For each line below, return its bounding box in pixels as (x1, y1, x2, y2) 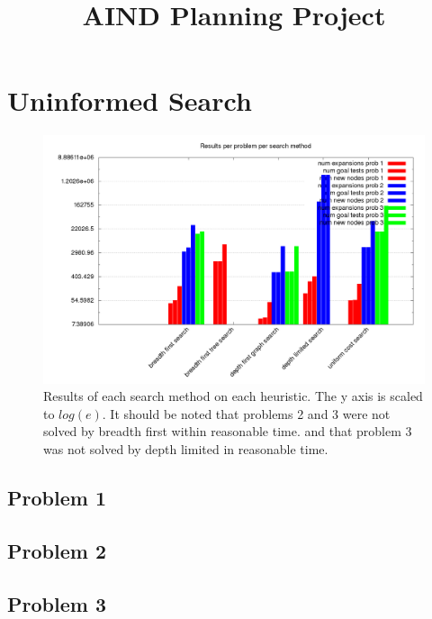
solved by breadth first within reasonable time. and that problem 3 (43, 422, 412, 441)
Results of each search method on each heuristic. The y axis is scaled (43, 387, 423, 405)
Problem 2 (7, 536, 106, 564)
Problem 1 (7, 484, 106, 512)
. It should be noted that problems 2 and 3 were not (102, 404, 391, 423)
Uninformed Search (7, 82, 252, 119)
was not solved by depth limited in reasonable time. (43, 440, 328, 459)
